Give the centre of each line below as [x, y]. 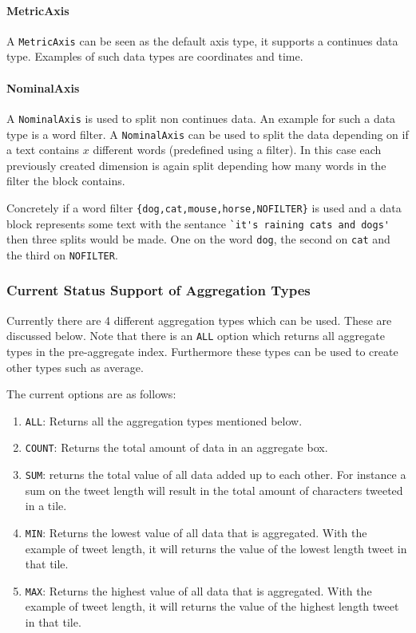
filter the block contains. [66, 181]
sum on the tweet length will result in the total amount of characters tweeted [214, 490]
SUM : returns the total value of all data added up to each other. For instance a [216, 475]
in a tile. [46, 506]
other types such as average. [75, 367]
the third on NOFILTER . [62, 254]
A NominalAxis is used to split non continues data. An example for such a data [201, 118]
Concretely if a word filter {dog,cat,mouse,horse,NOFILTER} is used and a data [204, 207]
